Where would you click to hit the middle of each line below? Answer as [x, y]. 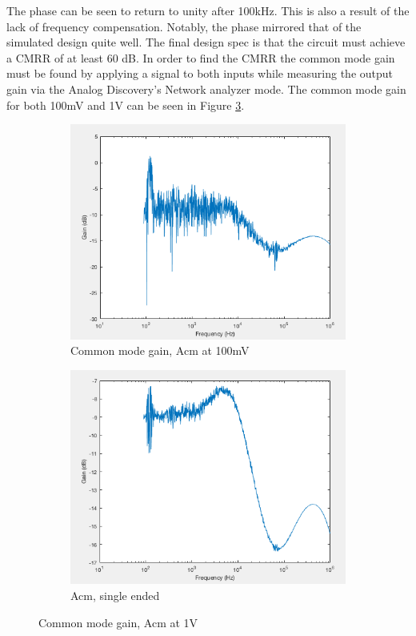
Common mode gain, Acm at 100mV [160, 350]
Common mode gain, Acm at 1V [118, 622]
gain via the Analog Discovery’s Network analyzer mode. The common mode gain [206, 89]
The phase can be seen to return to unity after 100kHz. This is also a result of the [208, 10]
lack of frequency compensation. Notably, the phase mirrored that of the [184, 26]
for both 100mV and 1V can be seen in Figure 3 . [126, 105]
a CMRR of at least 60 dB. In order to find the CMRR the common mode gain [201, 57]
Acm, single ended [115, 595]
